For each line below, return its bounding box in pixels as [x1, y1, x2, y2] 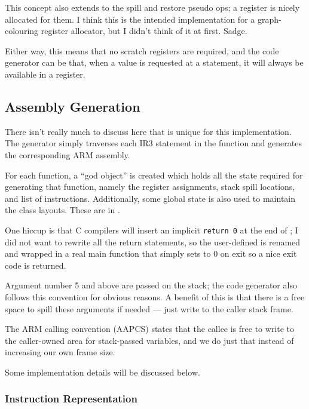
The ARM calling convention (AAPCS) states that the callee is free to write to [5, 322, 295, 335]
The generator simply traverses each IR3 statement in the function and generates [5, 137, 302, 149]
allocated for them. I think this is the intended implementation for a [5, 13, 255, 25]
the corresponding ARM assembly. [5, 148, 130, 161]
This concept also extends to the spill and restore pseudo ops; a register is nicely [5, 1, 300, 13]
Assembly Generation [5, 97, 140, 115]
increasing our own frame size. [5, 346, 115, 358]
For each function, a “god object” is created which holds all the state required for [5, 168, 303, 181]
